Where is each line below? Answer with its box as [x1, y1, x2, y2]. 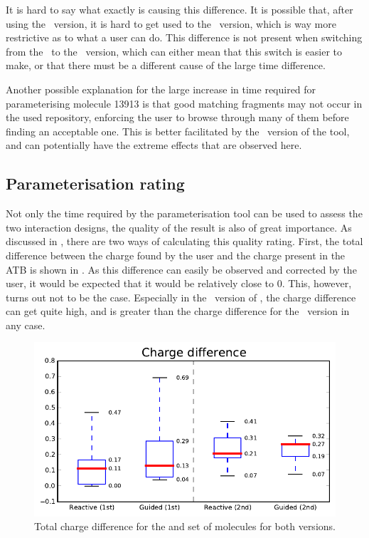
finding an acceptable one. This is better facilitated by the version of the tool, [6, 123, 350, 138]
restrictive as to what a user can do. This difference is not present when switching [6, 30, 363, 45]
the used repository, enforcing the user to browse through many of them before [6, 110, 349, 125]
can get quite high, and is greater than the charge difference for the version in [6, 304, 350, 319]
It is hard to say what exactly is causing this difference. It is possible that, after [6, 2, 353, 16]
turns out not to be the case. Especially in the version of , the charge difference [6, 289, 356, 304]
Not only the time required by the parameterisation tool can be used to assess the [6, 206, 363, 221]
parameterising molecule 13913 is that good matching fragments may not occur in [6, 95, 363, 110]
